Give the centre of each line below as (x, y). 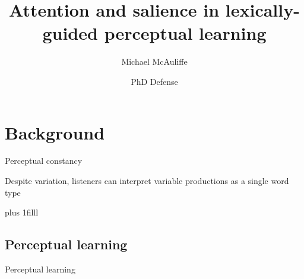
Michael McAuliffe (154, 61)
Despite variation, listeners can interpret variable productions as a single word (147, 181)
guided (70, 33)
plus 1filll (22, 212)
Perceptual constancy (44, 161)
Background (55, 132)
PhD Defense (154, 81)
